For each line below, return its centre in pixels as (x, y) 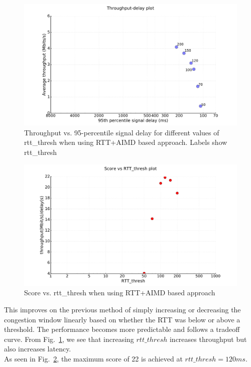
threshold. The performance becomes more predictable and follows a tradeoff (122, 329)
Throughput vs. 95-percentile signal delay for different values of (122, 132)
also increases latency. (38, 349)
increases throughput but (208, 339)
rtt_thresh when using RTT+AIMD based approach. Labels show (126, 142)
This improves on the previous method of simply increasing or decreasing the (122, 309)
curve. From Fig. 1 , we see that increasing (69, 339)
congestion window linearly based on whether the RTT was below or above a (122, 319)
